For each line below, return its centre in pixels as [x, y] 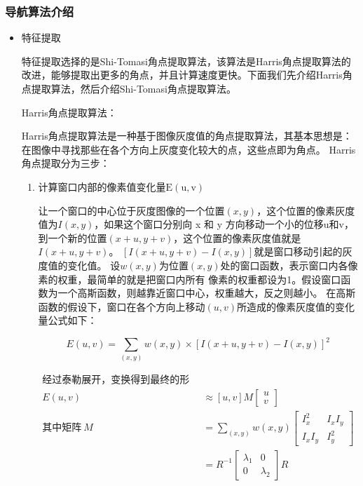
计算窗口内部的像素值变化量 [102, 186]
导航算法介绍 [40, 11]
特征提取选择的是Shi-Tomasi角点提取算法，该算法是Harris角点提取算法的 [186, 61]
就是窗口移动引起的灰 [303, 251]
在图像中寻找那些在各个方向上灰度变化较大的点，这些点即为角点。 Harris [189, 149]
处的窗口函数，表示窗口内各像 [289, 265]
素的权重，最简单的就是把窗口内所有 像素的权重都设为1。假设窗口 [190, 279]
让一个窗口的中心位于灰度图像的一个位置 [131, 210]
